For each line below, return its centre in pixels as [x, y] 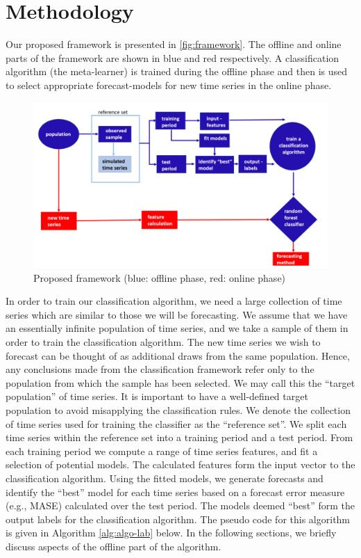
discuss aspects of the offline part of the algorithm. [114, 546]
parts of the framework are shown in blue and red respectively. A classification [173, 57]
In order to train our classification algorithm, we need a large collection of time [174, 301]
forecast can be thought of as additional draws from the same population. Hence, [178, 355]
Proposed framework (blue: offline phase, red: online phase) [160, 277]
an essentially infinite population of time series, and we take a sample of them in [177, 328]
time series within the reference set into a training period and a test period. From [179, 437]
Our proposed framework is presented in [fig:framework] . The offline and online [174, 44]
